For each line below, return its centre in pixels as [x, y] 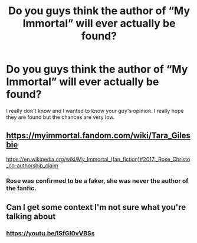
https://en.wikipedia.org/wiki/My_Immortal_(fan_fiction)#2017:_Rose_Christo [98, 159]
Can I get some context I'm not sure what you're [96, 207]
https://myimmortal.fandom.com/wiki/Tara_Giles [98, 136]
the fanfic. [21, 188]
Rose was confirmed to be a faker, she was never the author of [97, 180]
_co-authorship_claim [32, 165]
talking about [31, 217]
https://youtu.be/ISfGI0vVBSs [50, 233]
